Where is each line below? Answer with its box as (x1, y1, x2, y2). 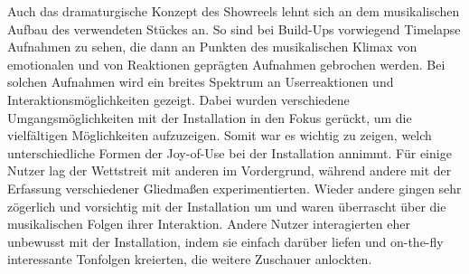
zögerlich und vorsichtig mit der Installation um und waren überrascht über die (7, 196, 446, 215)
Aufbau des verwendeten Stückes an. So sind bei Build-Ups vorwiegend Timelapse (7, 19, 461, 38)
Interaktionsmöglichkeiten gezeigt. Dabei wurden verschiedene (7, 90, 350, 109)
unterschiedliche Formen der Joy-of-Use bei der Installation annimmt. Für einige (7, 143, 452, 162)
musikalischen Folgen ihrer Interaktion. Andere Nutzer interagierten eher (7, 214, 410, 233)
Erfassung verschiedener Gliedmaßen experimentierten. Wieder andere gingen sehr (7, 178, 462, 197)
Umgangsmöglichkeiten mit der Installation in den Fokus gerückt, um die (7, 108, 412, 127)
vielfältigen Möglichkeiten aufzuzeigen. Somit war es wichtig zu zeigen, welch (7, 126, 432, 145)
